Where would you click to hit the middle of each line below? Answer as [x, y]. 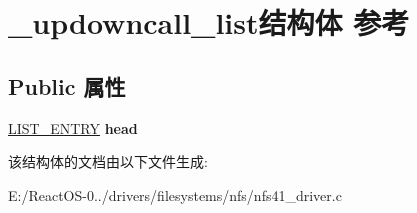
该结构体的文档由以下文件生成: [108, 161]
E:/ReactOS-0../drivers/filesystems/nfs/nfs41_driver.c [175, 194]
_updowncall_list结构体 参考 [209, 22]
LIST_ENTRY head [73, 127]
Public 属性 [67, 85]
